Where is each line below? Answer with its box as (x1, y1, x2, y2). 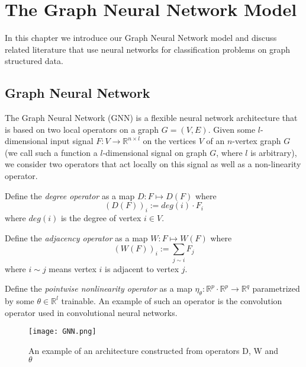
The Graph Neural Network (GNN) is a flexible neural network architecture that (5, 111, 298, 124)
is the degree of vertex (60, 212, 141, 224)
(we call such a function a (5, 146, 98, 158)
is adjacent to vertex (105, 262, 179, 275)
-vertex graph (232, 135, 281, 147)
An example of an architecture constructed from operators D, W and (28, 344, 279, 356)
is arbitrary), (250, 146, 297, 158)
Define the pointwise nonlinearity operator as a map (5, 282, 192, 295)
